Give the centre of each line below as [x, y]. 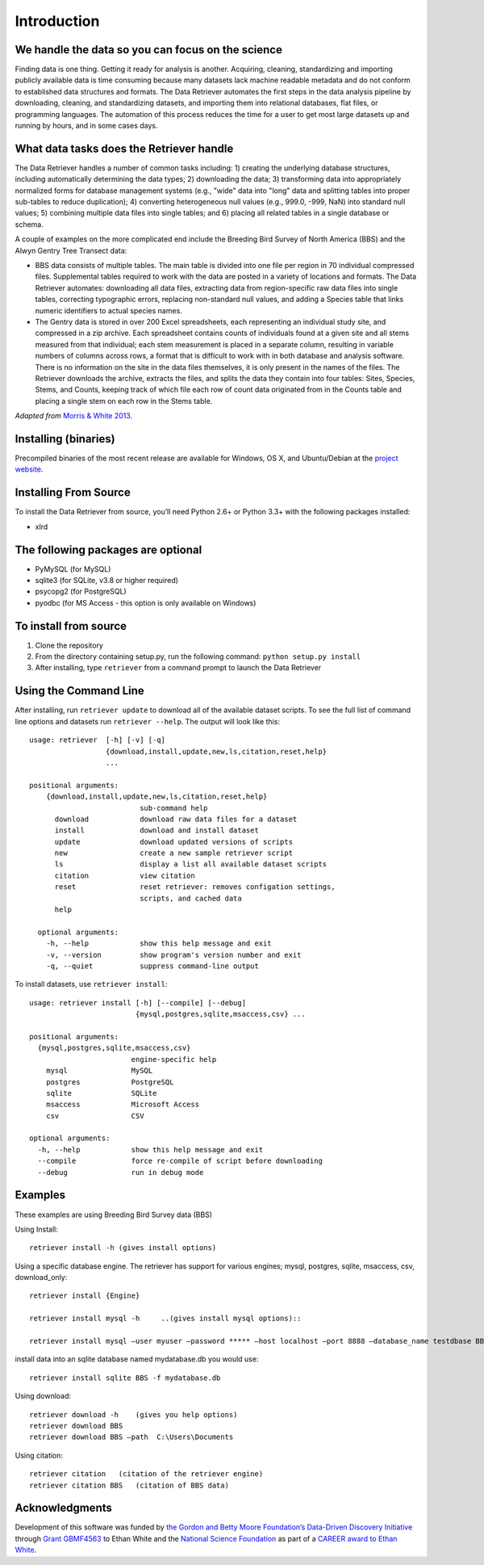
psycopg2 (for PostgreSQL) [81, 592]
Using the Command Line [79, 691]
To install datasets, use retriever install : [91, 984]
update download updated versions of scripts [174, 841]
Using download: [43, 1396]
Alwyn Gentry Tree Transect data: [71, 250]
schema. [29, 224]
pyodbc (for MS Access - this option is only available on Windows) [146, 602]
